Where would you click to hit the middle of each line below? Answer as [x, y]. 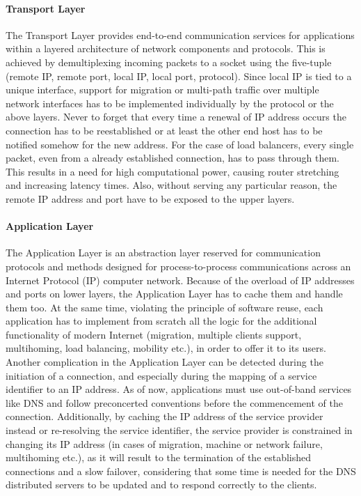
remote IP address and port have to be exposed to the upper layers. [150, 198]
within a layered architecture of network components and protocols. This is [166, 48]
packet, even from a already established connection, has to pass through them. [173, 158]
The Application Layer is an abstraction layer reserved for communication [163, 253]
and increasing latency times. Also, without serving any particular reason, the [171, 185]
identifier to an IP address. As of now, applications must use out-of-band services [179, 389]
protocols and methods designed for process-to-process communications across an [178, 266]
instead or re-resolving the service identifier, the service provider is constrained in [179, 430]
